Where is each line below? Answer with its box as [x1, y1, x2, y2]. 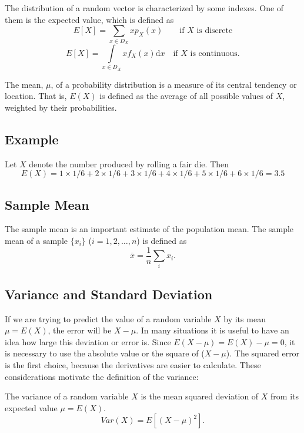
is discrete [196, 27, 233, 35]
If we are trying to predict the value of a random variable [5, 312, 212, 325]
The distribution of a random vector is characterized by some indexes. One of [5, 2, 284, 14]
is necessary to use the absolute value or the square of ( [5, 347, 205, 359]
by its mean [223, 312, 266, 325]
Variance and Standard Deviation [5, 285, 213, 303]
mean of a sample [5, 234, 68, 247]
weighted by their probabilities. [5, 101, 117, 113]
